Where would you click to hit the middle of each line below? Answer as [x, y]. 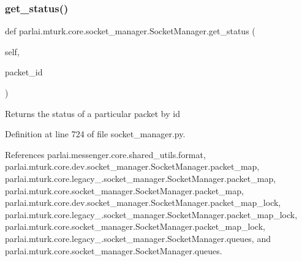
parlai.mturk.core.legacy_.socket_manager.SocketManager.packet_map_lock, [151, 214]
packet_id [24, 72]
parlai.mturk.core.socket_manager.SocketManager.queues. [114, 250]
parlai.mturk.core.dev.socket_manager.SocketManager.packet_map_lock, [143, 202]
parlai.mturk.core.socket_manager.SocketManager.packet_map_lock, [135, 226]
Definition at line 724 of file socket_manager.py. [95, 134]
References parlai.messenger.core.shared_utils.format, [105, 154]
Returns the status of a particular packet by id [92, 113]
